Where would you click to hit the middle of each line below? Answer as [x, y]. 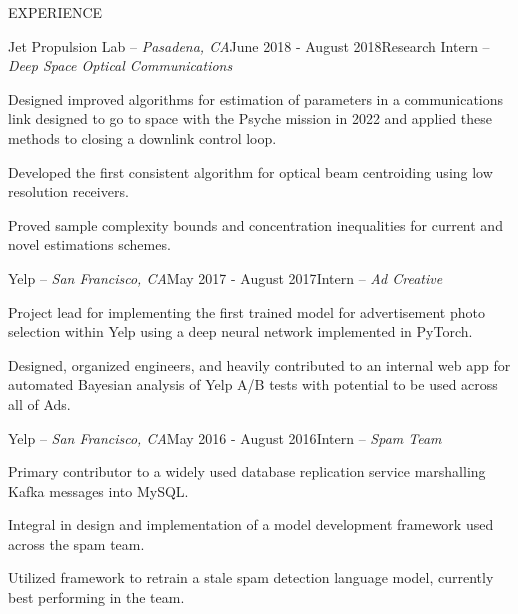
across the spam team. [76, 543]
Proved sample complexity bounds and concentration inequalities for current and [255, 224]
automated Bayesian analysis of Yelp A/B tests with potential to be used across [253, 384]
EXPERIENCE [55, 12]
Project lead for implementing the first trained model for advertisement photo [246, 311]
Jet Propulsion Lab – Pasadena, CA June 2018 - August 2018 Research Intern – [249, 45]
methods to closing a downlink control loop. [142, 137]
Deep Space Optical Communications [120, 65]
